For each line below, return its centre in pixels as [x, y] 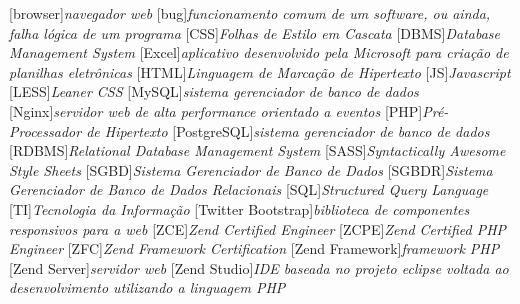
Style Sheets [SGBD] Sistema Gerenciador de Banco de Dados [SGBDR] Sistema [251, 169]
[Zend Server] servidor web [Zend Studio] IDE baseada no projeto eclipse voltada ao [259, 267]
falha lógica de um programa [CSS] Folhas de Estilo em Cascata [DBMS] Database [255, 32]
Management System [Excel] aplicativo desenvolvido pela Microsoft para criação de [259, 52]
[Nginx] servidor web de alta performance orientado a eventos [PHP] [216, 110]
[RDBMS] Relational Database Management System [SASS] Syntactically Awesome [257, 150]
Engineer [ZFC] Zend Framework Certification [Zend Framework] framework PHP [254, 248]
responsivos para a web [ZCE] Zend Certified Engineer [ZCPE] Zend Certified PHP [258, 228]
